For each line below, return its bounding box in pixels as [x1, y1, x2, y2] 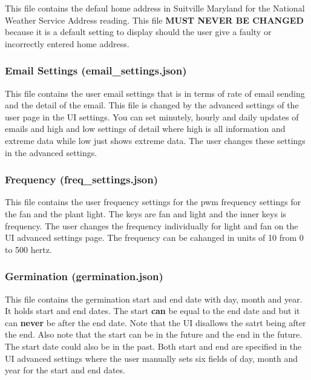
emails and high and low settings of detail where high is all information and [5, 122, 286, 135]
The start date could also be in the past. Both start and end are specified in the [5, 339, 302, 352]
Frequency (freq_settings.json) [5, 172, 158, 187]
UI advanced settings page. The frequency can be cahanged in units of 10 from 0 [5, 231, 304, 244]
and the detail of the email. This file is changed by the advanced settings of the [5, 99, 299, 111]
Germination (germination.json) [5, 269, 163, 284]
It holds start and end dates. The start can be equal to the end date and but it [5, 304, 300, 317]
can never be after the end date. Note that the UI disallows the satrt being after [5, 316, 306, 329]
